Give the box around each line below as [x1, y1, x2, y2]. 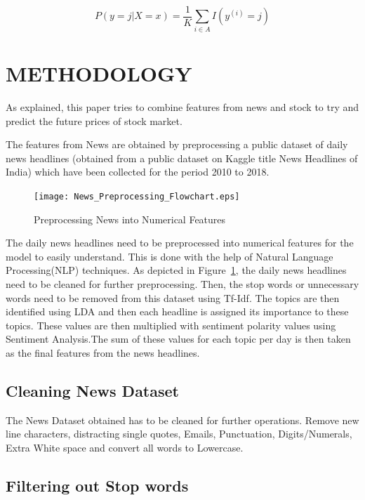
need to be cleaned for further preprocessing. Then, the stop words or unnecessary [6, 276, 359, 291]
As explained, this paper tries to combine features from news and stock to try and [6, 99, 359, 114]
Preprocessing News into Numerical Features [34, 211, 226, 226]
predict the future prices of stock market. [6, 113, 182, 128]
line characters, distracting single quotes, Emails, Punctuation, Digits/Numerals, [6, 426, 352, 441]
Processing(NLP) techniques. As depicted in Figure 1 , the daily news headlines [6, 263, 347, 277]
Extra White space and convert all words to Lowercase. [6, 440, 244, 454]
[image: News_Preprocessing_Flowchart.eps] [34, 191, 240, 202]
